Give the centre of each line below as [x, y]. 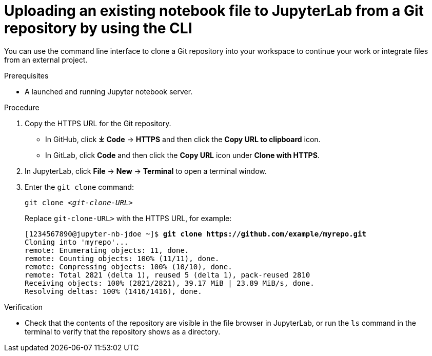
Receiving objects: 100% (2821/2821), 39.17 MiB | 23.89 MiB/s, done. [170, 283]
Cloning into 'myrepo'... [77, 242]
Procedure [22, 107]
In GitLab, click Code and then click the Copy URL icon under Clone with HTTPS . [182, 155]
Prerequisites [26, 75]
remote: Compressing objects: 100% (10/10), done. [129, 266]
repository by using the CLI [98, 28]
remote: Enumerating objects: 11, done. [107, 250]
